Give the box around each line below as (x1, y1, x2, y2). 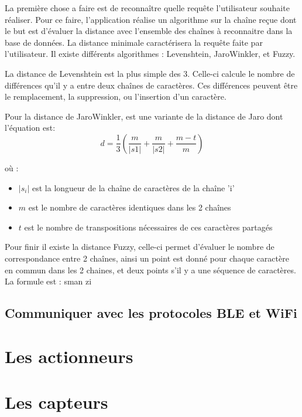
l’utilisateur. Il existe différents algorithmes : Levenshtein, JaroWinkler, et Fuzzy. (5, 48, 296, 60)
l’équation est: (5, 121, 56, 134)
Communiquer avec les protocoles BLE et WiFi (5, 304, 297, 322)
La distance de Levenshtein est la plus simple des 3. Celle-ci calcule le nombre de (5, 67, 295, 79)
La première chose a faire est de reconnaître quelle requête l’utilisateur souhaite (5, 2, 290, 13)
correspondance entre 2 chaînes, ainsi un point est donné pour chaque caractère (5, 252, 289, 264)
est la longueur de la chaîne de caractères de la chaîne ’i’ (32, 181, 235, 194)
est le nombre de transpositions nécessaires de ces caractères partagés (24, 221, 273, 233)
